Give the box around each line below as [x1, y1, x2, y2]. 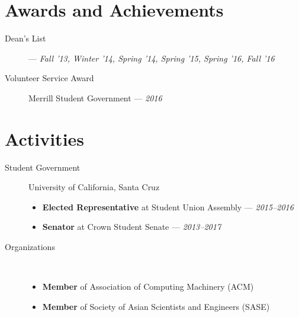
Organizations [5, 241, 55, 252]
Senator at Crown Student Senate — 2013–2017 [42, 220, 221, 233]
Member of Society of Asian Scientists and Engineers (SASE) [42, 300, 270, 312]
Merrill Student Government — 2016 [28, 91, 162, 104]
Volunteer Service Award [5, 72, 94, 84]
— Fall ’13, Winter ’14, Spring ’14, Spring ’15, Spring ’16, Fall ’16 [28, 52, 275, 64]
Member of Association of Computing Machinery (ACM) [42, 280, 254, 293]
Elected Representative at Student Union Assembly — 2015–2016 [42, 200, 294, 213]
